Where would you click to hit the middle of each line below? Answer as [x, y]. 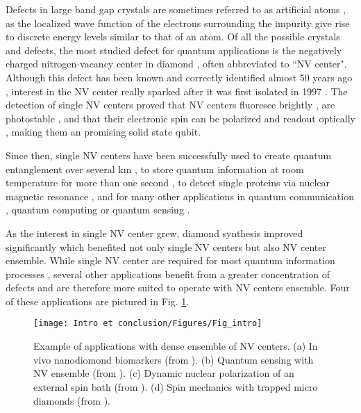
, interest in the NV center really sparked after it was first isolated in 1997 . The [177, 91]
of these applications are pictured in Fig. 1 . [98, 301]
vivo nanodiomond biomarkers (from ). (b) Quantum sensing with [174, 359]
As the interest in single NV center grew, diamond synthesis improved [154, 233]
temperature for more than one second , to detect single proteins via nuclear [168, 183]
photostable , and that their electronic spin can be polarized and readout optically [180, 118]
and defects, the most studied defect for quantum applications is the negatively [174, 50]
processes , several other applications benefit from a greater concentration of [168, 274]
